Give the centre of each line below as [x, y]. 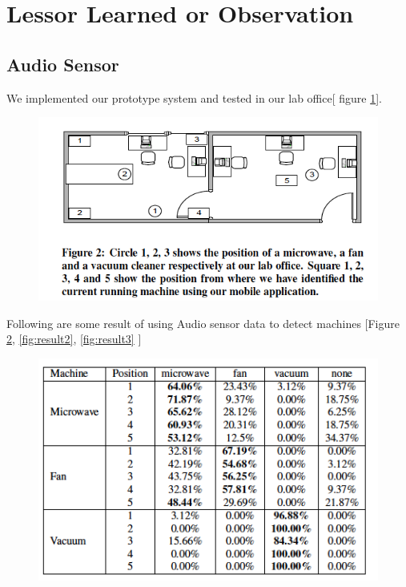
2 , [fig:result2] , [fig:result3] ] [74, 339]
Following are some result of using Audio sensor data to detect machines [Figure [203, 323]
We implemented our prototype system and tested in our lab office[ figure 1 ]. [194, 97]
